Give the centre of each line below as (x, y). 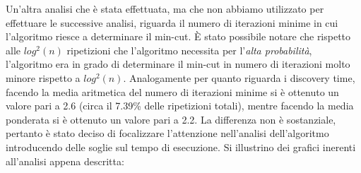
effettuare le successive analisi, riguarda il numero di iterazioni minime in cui (172, 22)
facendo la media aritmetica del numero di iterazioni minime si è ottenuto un (172, 91)
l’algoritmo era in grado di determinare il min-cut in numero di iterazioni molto (178, 64)
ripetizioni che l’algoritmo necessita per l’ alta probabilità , (189, 50)
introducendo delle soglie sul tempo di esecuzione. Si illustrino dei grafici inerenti (181, 147)
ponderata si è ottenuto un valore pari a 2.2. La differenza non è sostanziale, (171, 119)
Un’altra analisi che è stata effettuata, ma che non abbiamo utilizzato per (165, 8)
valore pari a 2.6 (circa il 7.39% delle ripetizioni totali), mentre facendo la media (180, 106)
